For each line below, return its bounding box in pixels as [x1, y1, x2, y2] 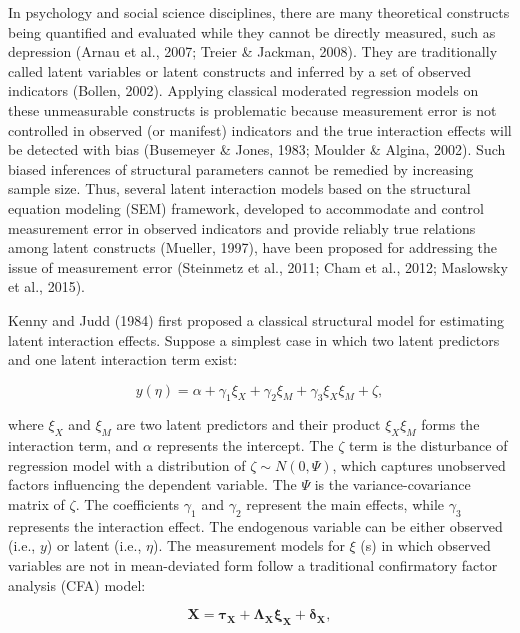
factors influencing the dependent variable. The [8, 474, 297, 495]
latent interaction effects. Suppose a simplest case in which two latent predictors [8, 329, 500, 350]
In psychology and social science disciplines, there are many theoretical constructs [8, 2, 510, 22]
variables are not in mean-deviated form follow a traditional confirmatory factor [8, 555, 498, 576]
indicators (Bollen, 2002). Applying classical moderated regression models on [8, 80, 479, 101]
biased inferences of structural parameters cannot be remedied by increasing [8, 158, 474, 179]
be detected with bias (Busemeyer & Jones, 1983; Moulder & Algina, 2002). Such [8, 139, 506, 160]
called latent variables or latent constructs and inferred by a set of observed [8, 60, 471, 81]
